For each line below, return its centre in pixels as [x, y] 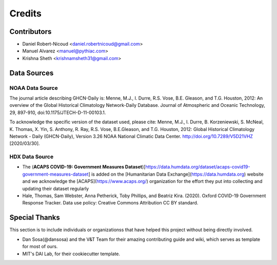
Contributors [31, 32]
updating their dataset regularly [56, 188]
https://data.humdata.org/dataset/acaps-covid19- [198, 167]
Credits [26, 13]
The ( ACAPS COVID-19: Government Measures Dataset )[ [84, 167]
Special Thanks [35, 217]
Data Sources [32, 73]
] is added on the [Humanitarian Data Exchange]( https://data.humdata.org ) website [176, 174]
